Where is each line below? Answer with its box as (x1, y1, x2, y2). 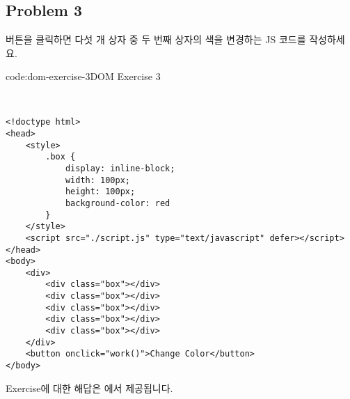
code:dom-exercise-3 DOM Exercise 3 (6, 69, 161, 84)
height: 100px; (65, 187, 136, 197)
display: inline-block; (65, 163, 175, 173)
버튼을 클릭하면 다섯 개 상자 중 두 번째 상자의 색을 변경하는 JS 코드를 (6, 32, 306, 47)
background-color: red (65, 198, 170, 208)
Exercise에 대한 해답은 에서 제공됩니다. (6, 380, 173, 395)
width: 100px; (65, 175, 130, 185)
